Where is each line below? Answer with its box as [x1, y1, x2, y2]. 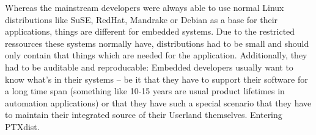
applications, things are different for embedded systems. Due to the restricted [5, 25, 295, 38]
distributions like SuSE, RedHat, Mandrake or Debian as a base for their [5, 13, 278, 26]
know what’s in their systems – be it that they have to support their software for [5, 72, 308, 85]
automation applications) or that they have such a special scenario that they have [5, 96, 312, 109]
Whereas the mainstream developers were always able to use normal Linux [5, 1, 284, 13]
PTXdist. [5, 120, 40, 133]
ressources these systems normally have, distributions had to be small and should [5, 36, 309, 49]
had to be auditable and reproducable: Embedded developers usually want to [5, 60, 293, 73]
